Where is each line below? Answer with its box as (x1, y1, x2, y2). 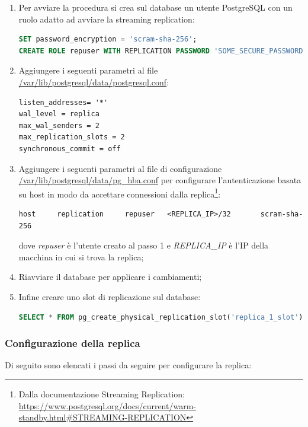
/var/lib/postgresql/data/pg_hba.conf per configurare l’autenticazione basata (18, 174, 301, 186)
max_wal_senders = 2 (18, 121, 100, 130)
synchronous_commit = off (18, 144, 121, 153)
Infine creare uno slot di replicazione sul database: (18, 290, 201, 302)
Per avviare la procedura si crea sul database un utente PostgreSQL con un (18, 1, 293, 13)
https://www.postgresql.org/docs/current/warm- (18, 399, 196, 412)
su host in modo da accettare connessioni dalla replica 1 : (18, 186, 221, 200)
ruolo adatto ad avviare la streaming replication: (18, 12, 195, 25)
